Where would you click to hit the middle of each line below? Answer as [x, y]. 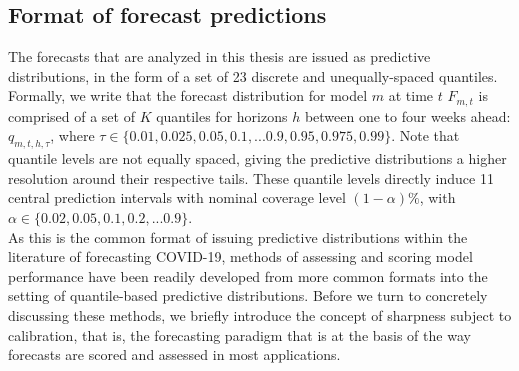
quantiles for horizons [222, 115]
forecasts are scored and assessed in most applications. [174, 354]
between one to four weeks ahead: [407, 115]
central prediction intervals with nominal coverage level [177, 197]
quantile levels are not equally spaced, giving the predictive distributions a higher [257, 158]
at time [411, 95]
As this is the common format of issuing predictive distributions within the [238, 236]
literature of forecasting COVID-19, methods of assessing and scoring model [240, 256]
